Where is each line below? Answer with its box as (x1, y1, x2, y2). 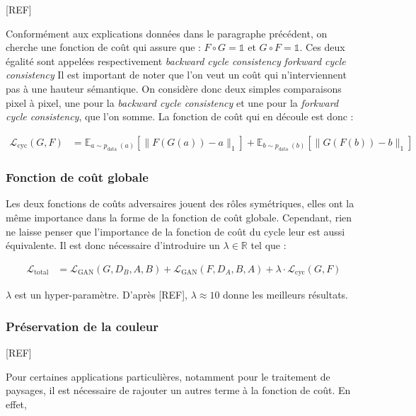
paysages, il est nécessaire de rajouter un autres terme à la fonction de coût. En (6, 383, 351, 398)
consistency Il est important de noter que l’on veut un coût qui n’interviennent (6, 67, 347, 82)
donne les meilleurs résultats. (223, 287, 348, 302)
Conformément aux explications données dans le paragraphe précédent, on (6, 25, 328, 40)
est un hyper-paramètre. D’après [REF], (14, 287, 187, 302)
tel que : (250, 238, 287, 253)
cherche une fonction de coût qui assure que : (6, 40, 201, 54)
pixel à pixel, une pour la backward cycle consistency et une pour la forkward (6, 95, 339, 110)
